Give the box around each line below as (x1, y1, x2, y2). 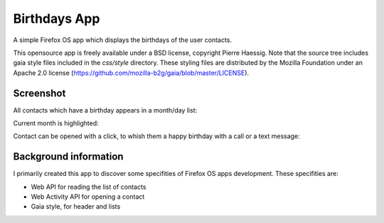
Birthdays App (13, 11, 100, 26)
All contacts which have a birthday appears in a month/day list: (13, 105, 198, 114)
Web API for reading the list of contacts (31, 182, 146, 191)
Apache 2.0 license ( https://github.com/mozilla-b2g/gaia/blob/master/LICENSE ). (13, 68, 249, 77)
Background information (13, 150, 124, 163)
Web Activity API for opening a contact (31, 192, 145, 201)
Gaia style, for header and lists (31, 202, 121, 211)
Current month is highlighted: (13, 119, 99, 128)
